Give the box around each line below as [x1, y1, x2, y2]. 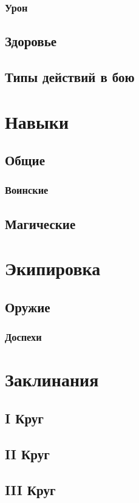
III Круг [5, 480, 56, 499]
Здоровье [5, 32, 57, 50]
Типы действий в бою [5, 67, 135, 86]
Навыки [5, 109, 69, 134]
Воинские [5, 182, 49, 197]
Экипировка [5, 256, 101, 281]
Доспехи [5, 329, 42, 344]
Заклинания [5, 367, 99, 392]
